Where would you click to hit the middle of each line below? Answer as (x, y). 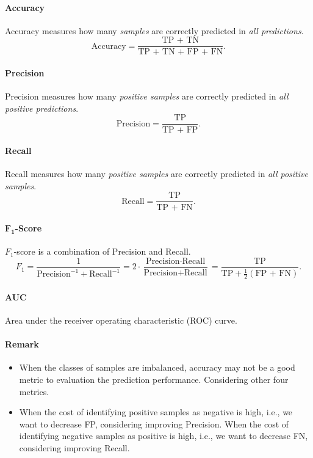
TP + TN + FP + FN (181, 52)
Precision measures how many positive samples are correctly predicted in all (147, 96)
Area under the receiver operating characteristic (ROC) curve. (121, 320)
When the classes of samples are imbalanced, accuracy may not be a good (157, 367)
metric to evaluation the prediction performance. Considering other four (154, 379)
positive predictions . (42, 108)
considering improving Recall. (74, 447)
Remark (22, 344)
